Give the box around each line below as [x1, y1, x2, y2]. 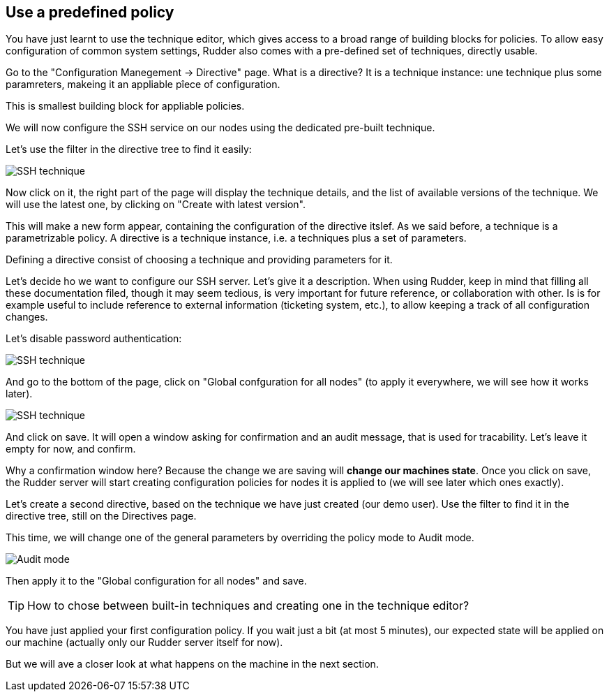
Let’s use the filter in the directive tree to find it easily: [6, 143, 252, 156]
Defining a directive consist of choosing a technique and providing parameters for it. [6, 254, 393, 266]
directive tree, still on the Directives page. [6, 510, 197, 522]
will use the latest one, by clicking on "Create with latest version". [6, 198, 306, 211]
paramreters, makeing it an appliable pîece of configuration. [6, 78, 280, 91]
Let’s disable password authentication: [6, 332, 182, 345]
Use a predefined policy [6, 3, 174, 21]
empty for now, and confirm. [6, 443, 136, 455]
